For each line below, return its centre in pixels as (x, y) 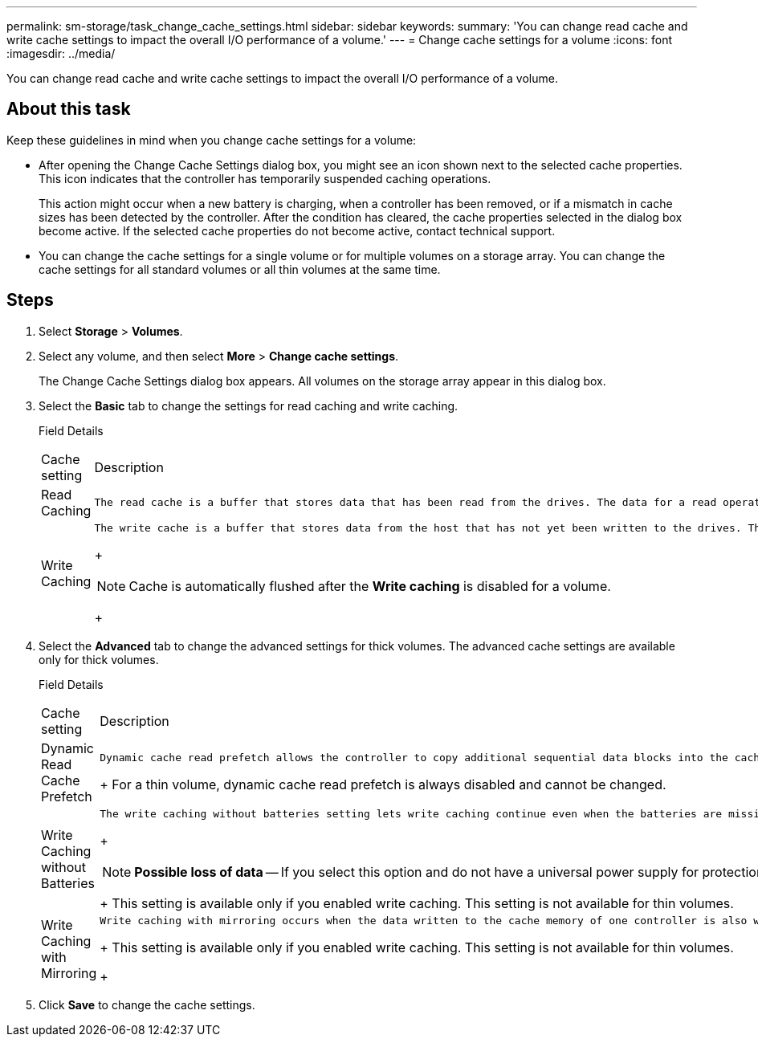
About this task (69, 109)
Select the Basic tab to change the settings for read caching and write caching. (249, 405)
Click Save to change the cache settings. (147, 1004)
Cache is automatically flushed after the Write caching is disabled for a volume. (370, 586)
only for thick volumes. (99, 659)
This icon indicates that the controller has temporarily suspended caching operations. (265, 178)
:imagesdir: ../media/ (61, 53)
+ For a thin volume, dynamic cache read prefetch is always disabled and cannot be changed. (383, 785)
